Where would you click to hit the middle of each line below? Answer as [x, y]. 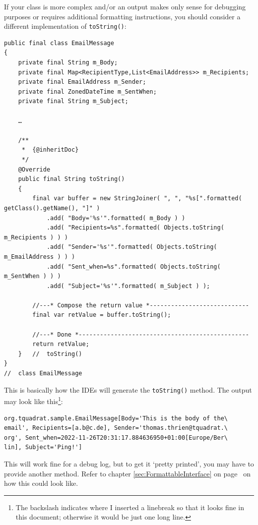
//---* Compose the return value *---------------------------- [141, 305]
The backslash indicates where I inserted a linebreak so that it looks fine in [130, 507]
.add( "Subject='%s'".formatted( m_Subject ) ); [128, 286]
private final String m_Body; [68, 63]
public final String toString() [71, 179]
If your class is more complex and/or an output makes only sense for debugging [125, 6]
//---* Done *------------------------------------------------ [141, 334]
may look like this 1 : [33, 400]
